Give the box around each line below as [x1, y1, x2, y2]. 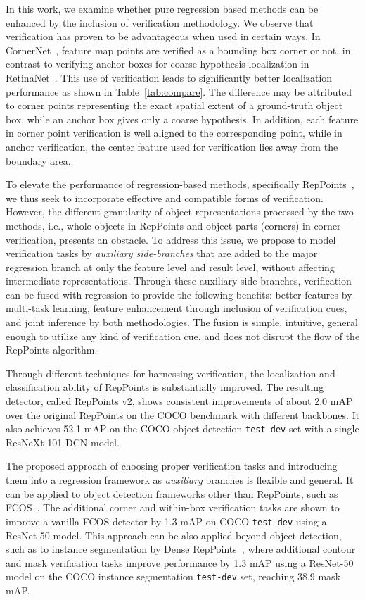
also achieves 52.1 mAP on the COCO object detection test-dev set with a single [6, 421, 359, 436]
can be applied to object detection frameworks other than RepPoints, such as [6, 486, 338, 501]
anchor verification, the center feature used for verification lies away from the [6, 139, 338, 154]
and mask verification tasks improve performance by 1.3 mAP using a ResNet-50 [6, 555, 354, 570]
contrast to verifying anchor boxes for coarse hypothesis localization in [6, 56, 309, 71]
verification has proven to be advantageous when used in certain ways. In [6, 29, 321, 44]
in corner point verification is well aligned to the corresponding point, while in [6, 125, 342, 140]
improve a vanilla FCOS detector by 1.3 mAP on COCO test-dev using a [6, 513, 327, 528]
